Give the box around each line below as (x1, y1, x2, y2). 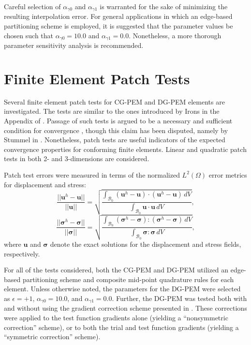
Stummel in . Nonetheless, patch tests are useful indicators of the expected (4, 135, 225, 145)
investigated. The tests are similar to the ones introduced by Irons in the (4, 106, 220, 116)
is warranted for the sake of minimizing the (100, 1, 228, 11)
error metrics (208, 169, 247, 180)
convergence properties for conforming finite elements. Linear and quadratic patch (4, 144, 247, 154)
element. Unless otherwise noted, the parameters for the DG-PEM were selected (4, 284, 241, 294)
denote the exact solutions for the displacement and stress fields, (50, 239, 241, 249)
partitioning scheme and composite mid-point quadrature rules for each (22, 274, 234, 284)
